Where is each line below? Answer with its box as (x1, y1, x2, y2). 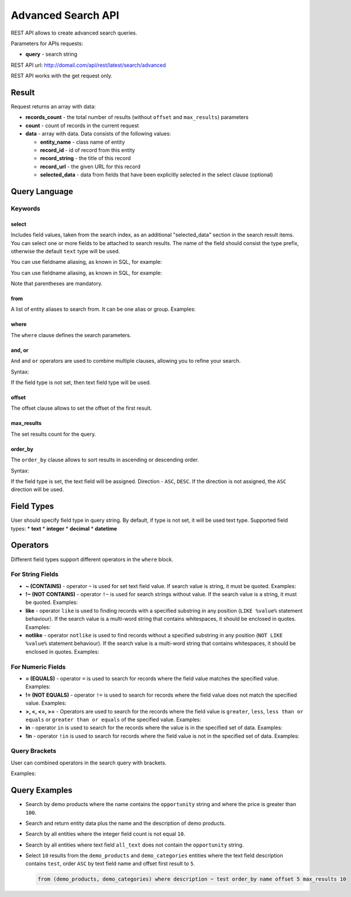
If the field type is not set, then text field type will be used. (11, 379, 152, 386)
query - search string (25, 50, 77, 58)
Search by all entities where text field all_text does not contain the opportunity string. (25, 841, 244, 848)
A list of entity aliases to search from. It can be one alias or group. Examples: (11, 305, 196, 313)
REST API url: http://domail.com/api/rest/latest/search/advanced (11, 62, 166, 69)
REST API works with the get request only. (11, 72, 113, 79)
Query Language (11, 186, 73, 196)
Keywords (11, 204, 40, 212)
